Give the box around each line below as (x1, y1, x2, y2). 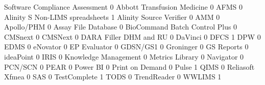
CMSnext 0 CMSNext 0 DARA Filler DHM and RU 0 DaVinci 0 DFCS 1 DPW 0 (4, 31, 261, 42)
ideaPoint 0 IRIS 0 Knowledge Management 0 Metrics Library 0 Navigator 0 (4, 51, 244, 62)
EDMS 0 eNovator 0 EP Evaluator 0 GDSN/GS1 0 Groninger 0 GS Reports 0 (4, 41, 249, 52)
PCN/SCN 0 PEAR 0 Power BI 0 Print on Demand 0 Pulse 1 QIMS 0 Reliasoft (4, 61, 255, 72)
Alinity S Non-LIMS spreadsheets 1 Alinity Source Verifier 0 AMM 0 (4, 11, 220, 22)
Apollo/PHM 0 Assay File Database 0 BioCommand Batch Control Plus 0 (4, 21, 237, 32)
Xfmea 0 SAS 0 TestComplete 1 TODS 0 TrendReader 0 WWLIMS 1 (4, 71, 222, 82)
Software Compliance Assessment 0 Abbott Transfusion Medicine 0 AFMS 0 (4, 2, 243, 12)
